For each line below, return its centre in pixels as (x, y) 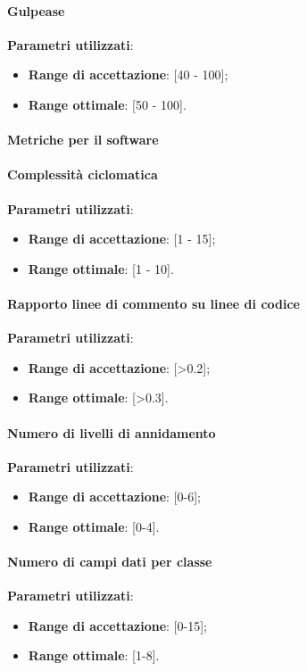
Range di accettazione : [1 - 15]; (122, 239)
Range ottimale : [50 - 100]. (107, 104)
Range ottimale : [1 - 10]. (101, 268)
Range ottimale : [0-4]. (94, 526)
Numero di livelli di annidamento (112, 432)
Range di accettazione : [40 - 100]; (128, 75)
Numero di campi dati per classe (110, 562)
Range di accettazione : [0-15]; (117, 625)
